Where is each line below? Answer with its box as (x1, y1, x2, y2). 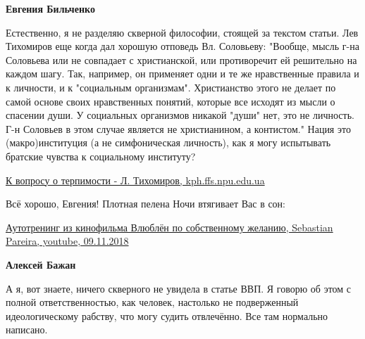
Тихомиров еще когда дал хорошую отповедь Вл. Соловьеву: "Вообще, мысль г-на (6, 39, 359, 53)
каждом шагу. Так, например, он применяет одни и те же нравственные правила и (6, 66, 359, 81)
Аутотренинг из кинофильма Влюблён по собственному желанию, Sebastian (6, 219, 333, 234)
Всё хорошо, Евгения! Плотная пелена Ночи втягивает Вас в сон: (6, 196, 285, 211)
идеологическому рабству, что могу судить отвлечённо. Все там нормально (6, 308, 328, 323)
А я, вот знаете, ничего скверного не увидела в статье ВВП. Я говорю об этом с (6, 281, 352, 295)
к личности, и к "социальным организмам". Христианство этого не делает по (6, 79, 336, 94)
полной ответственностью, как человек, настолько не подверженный (6, 295, 299, 309)
